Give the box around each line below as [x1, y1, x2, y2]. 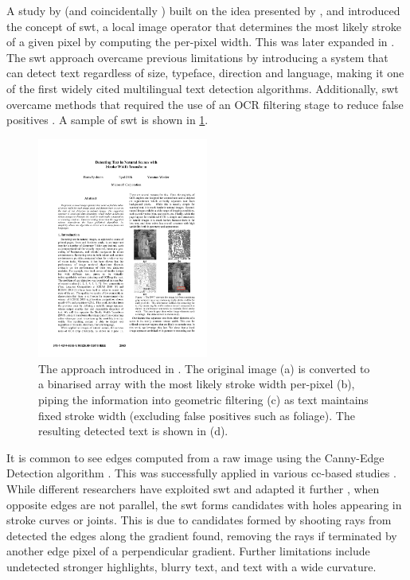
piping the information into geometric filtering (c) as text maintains [38, 391, 369, 407]
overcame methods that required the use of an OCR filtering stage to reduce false [6, 95, 404, 112]
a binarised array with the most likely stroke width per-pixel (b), [38, 376, 355, 392]
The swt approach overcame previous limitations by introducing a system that [6, 49, 389, 65]
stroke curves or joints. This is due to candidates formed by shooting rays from [6, 512, 392, 528]
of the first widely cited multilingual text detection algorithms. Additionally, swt [6, 80, 399, 96]
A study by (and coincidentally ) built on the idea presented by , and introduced [6, 2, 400, 18]
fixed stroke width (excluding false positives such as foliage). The [38, 407, 355, 423]
